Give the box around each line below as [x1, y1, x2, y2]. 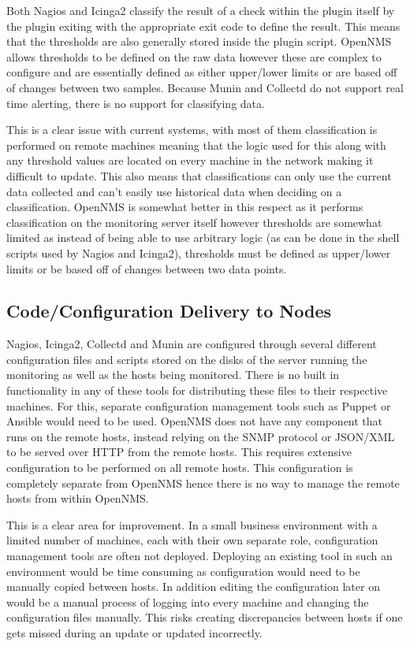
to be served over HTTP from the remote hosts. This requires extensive [6, 444, 352, 460]
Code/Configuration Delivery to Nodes [6, 299, 331, 323]
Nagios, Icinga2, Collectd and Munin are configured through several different [6, 336, 377, 352]
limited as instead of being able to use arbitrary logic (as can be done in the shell [6, 229, 400, 246]
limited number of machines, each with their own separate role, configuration [6, 532, 378, 548]
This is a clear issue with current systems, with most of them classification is [6, 121, 378, 138]
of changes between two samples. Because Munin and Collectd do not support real [6, 79, 404, 95]
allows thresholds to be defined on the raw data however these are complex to [6, 48, 382, 65]
